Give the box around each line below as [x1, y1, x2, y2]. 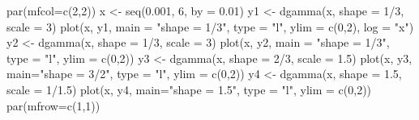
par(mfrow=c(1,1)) [6, 97, 100, 114]
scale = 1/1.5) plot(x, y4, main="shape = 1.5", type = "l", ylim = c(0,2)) [6, 81, 372, 97]
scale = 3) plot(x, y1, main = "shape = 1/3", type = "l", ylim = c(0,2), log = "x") [6, 18, 414, 35]
